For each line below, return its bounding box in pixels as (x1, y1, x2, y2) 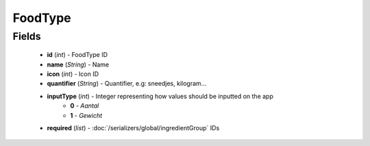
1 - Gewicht (70, 111, 103, 119)
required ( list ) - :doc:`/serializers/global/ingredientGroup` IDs (47, 123, 220, 132)
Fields (12, 30, 41, 42)
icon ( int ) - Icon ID (47, 69, 99, 78)
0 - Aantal (70, 101, 99, 110)
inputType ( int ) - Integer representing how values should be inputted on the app (47, 92, 274, 100)
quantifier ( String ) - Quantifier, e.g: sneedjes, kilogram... (47, 80, 207, 88)
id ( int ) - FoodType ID (47, 51, 108, 59)
